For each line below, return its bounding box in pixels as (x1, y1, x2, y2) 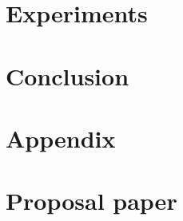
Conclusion (6, 59, 129, 92)
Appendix (6, 121, 116, 154)
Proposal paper (6, 184, 177, 217)
